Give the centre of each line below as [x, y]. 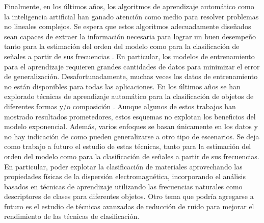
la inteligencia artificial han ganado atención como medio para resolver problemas [131, 16]
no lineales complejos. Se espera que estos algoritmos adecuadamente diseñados [128, 26]
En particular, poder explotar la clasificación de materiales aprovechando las [123, 166]
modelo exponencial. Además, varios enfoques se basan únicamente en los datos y [131, 126]
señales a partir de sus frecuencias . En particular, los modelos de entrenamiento [129, 56]
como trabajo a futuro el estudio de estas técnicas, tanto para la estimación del [128, 146]
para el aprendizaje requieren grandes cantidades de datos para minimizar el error [132, 66]
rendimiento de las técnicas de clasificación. [72, 216]
